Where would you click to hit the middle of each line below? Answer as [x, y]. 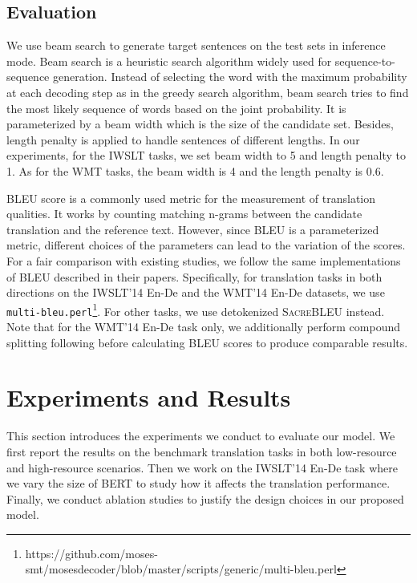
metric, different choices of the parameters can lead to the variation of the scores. [206, 245]
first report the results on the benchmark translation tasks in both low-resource [202, 451]
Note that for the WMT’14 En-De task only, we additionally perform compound [204, 327]
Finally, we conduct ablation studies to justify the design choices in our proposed [205, 498]
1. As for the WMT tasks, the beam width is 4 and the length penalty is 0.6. [195, 170]
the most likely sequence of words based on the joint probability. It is [176, 108]
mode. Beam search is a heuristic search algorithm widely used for [169, 61]
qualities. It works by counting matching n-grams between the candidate [184, 214]
